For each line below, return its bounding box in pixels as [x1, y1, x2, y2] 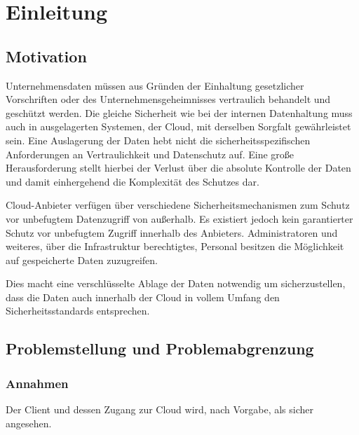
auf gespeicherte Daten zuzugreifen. [6, 252, 158, 267]
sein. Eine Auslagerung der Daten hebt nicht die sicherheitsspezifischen [6, 132, 311, 147]
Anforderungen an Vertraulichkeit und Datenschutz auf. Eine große [6, 146, 294, 161]
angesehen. [6, 415, 52, 430]
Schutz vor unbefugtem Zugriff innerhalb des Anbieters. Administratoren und [6, 225, 338, 240]
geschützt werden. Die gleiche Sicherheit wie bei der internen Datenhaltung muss [6, 105, 353, 120]
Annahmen [6, 374, 69, 392]
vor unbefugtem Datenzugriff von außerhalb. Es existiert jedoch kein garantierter [6, 211, 353, 226]
